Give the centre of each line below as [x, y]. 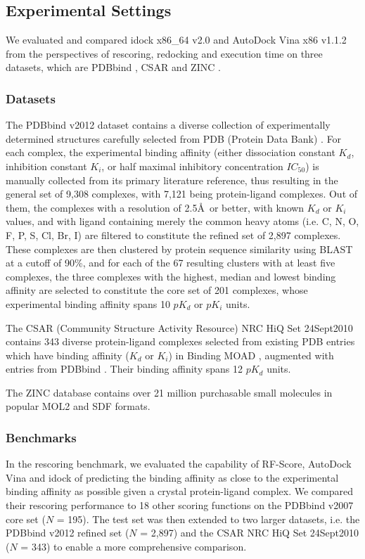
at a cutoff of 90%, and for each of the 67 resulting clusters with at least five [171, 263]
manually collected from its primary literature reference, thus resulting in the [172, 180]
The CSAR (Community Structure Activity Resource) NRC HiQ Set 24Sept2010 [179, 327]
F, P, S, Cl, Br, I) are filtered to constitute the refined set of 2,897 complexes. [173, 234]
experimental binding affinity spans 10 [88, 303]
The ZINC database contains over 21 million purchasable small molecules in [169, 392]
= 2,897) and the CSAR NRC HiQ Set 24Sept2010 [249, 533]
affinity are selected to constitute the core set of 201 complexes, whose [157, 290]
